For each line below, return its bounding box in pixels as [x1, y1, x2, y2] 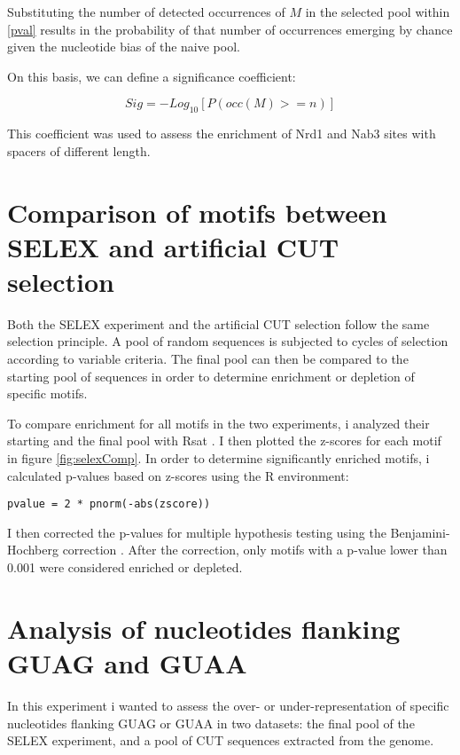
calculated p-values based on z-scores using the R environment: [7, 466, 349, 484]
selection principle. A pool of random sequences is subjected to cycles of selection [7, 332, 448, 350]
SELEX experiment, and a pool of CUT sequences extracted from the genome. [7, 731, 434, 750]
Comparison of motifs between [7, 193, 387, 230]
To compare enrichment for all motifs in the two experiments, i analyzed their [7, 413, 430, 432]
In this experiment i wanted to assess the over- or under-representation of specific [7, 696, 449, 714]
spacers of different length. [7, 141, 151, 160]
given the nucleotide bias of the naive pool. [7, 37, 240, 56]
